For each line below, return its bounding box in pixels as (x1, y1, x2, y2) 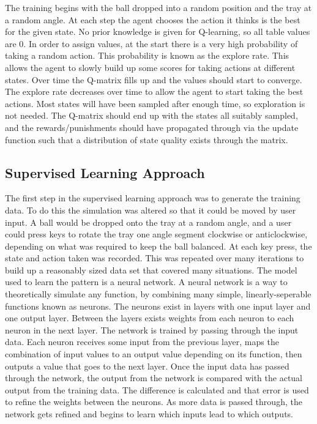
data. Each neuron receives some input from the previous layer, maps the (5, 335, 279, 348)
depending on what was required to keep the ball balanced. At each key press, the (5, 239, 312, 252)
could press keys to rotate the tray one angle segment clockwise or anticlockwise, (5, 228, 308, 240)
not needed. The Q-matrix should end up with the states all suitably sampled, (5, 109, 298, 122)
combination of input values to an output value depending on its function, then (5, 348, 302, 360)
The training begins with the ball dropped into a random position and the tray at (5, 1, 312, 13)
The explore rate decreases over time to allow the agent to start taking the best (5, 85, 304, 98)
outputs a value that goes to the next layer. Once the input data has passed (5, 359, 289, 372)
